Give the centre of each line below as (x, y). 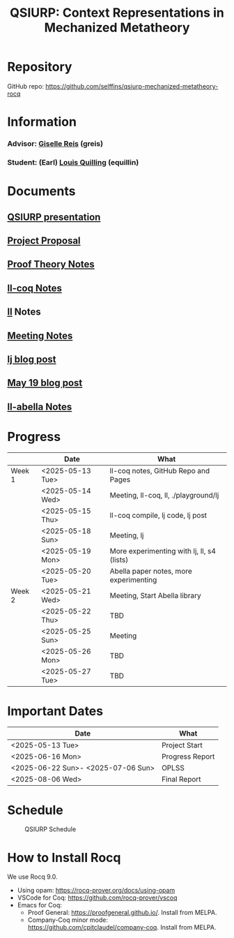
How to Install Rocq (64, 857)
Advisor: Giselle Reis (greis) (55, 144)
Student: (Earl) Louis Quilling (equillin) (73, 162)
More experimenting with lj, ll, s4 (163, 551)
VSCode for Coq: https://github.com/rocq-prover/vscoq (97, 898)
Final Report (181, 779)
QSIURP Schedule (50, 829)
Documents (41, 192)
